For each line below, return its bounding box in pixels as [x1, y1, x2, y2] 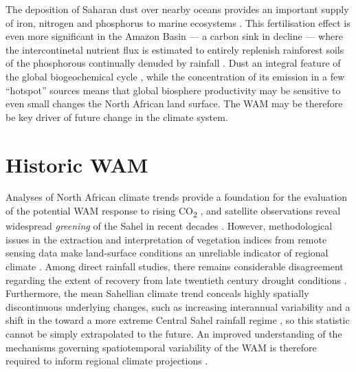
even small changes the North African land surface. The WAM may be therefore [5, 96, 343, 111]
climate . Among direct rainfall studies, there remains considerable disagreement [5, 259, 344, 273]
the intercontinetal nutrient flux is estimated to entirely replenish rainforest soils [5, 42, 344, 56]
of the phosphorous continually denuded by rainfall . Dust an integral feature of [5, 56, 341, 70]
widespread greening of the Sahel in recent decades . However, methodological [5, 219, 333, 233]
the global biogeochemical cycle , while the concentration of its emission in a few [5, 69, 345, 83]
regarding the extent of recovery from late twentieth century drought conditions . [5, 272, 347, 287]
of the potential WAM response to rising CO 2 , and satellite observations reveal [5, 204, 341, 219]
